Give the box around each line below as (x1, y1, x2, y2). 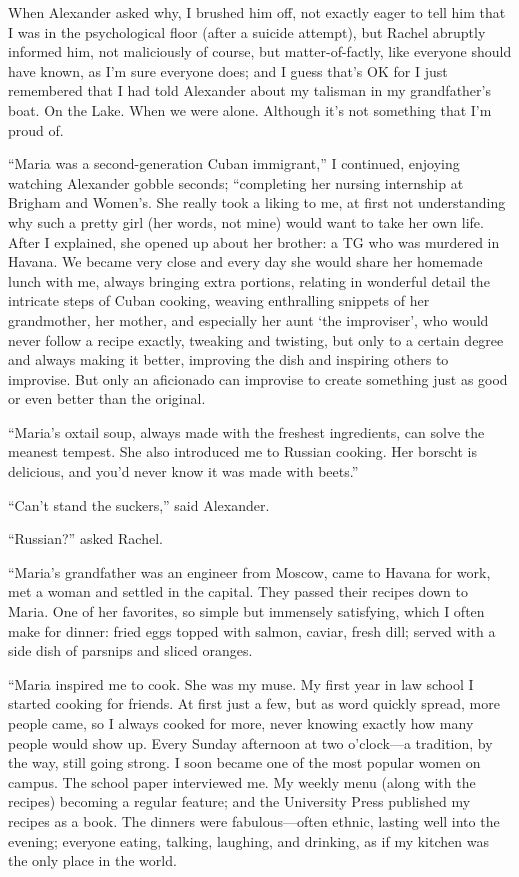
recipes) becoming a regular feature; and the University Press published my (8, 791, 471, 812)
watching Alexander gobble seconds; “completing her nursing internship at (8, 172, 464, 193)
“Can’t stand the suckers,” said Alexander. (8, 494, 270, 515)
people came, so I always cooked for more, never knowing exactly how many (8, 713, 474, 733)
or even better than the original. (8, 388, 206, 409)
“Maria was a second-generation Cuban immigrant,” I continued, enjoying (8, 153, 460, 174)
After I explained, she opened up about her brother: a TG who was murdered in (8, 231, 500, 252)
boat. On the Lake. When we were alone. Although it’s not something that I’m (8, 99, 492, 120)
